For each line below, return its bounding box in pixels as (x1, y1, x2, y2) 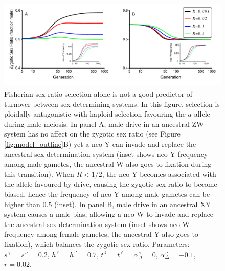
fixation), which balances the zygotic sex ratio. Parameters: (4, 238, 190, 249)
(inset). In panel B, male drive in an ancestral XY (54, 198, 211, 209)
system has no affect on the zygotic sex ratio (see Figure (4, 128, 181, 139)
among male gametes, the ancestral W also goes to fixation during (4, 159, 212, 169)
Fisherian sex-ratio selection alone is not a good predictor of (4, 88, 193, 99)
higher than (4, 198, 40, 209)
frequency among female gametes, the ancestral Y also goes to (4, 229, 198, 239)
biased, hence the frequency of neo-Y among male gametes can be (4, 189, 210, 199)
